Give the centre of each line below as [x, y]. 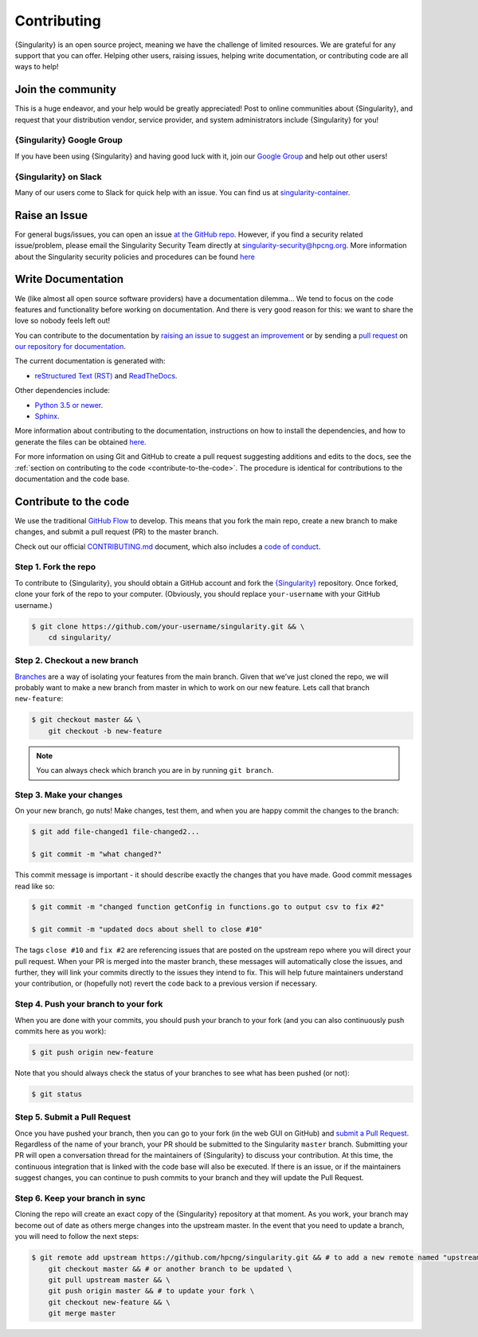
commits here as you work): [61, 1031]
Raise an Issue [51, 215]
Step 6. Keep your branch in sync [80, 1198]
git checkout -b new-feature [105, 731]
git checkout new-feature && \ [109, 1302]
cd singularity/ [80, 637]
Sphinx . [47, 416]
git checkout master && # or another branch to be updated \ [170, 1268]
